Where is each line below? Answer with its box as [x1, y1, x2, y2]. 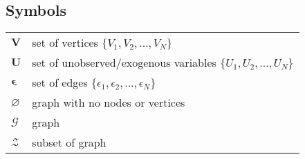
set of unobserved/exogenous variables [32, 54, 216, 71]
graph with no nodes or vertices [32, 94, 185, 111]
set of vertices [32, 34, 98, 51]
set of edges [32, 74, 88, 91]
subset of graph [32, 134, 107, 151]
